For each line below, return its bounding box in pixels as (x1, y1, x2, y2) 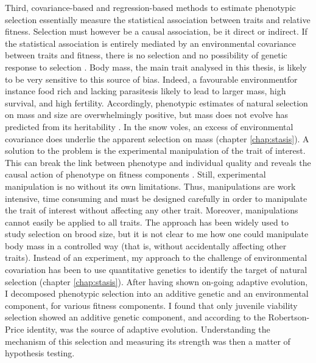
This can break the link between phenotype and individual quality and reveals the (5, 156, 311, 168)
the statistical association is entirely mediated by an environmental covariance (5, 36, 297, 49)
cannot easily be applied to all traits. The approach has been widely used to (5, 215, 289, 228)
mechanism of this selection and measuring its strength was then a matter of (5, 334, 290, 347)
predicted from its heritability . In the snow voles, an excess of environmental (5, 120, 293, 133)
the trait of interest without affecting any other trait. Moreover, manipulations (5, 204, 298, 216)
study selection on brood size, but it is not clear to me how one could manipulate (5, 227, 309, 240)
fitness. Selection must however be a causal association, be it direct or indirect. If (5, 25, 307, 38)
